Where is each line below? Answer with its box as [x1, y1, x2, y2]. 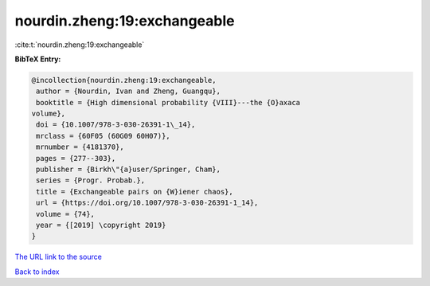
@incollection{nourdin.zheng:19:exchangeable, [31, 76, 217, 84]
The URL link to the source [14, 252, 103, 262]
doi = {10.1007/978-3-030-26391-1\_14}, [36, 120, 196, 129]
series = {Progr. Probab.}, [36, 176, 146, 185]
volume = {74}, [36, 210, 96, 218]
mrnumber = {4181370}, [36, 143, 125, 151]
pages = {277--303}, [36, 154, 116, 163]
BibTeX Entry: [14, 54, 61, 64]
